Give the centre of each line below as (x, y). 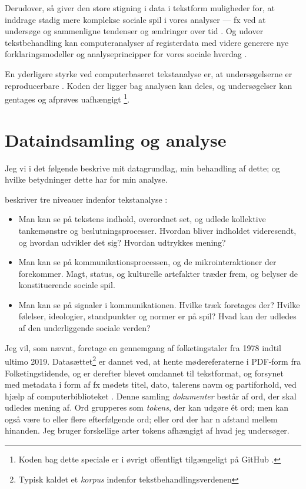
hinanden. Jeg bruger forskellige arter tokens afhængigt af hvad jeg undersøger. (147, 430)
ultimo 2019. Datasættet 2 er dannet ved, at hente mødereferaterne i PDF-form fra (153, 360)
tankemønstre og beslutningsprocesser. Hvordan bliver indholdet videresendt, (157, 230)
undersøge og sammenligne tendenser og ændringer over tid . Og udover (134, 31)
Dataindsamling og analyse (116, 139)
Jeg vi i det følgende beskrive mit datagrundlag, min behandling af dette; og (142, 168)
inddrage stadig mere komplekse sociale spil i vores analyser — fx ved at (135, 19)
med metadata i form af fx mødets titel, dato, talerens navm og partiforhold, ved (151, 384)
